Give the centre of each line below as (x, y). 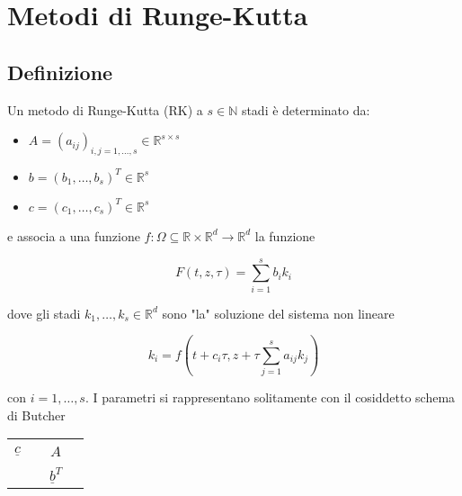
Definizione (60, 72)
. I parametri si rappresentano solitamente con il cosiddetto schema (270, 397)
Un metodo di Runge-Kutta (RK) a (105, 109)
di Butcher (36, 415)
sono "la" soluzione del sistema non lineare (278, 313)
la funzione (285, 235)
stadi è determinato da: (306, 109)
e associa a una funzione (74, 235)
